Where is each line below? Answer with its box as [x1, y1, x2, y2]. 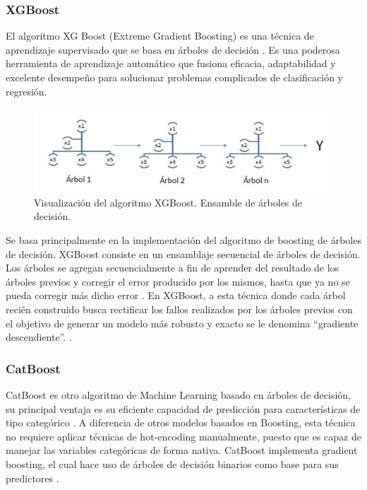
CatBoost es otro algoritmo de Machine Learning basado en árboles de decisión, [6, 387, 351, 402]
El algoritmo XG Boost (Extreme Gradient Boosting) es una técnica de [6, 28, 314, 43]
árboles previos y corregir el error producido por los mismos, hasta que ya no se [6, 274, 350, 288]
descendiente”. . [6, 329, 72, 344]
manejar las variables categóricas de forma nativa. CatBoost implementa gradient [6, 443, 358, 457]
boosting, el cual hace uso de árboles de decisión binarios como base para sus [6, 456, 339, 471]
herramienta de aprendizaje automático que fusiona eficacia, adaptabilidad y [6, 56, 336, 71]
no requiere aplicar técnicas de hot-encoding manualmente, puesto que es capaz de [6, 428, 361, 443]
